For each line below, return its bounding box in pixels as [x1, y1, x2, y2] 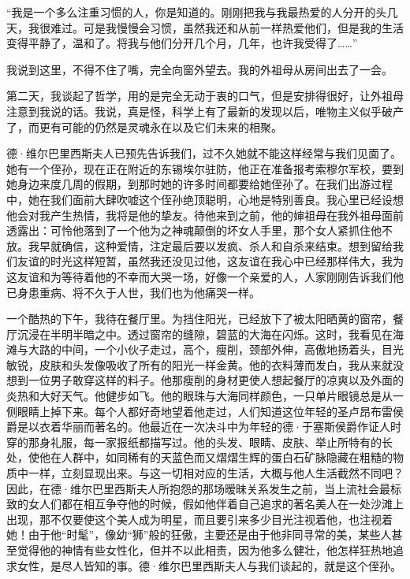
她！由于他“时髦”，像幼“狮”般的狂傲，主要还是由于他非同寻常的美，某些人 [6, 526, 392, 543]
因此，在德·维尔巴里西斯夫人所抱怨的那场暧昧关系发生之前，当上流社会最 [6, 480, 390, 496]
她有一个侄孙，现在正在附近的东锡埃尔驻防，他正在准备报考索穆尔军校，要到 [6, 160, 404, 176]
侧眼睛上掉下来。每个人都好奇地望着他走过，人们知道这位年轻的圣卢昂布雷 [6, 403, 393, 419]
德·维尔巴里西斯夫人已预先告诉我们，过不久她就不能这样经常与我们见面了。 [6, 145, 401, 161]
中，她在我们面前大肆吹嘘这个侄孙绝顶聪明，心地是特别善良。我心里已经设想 [6, 191, 404, 207]
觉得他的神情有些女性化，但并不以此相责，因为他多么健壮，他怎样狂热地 [17, 542, 393, 558]
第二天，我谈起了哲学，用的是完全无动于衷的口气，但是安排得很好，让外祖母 [6, 87, 404, 104]
